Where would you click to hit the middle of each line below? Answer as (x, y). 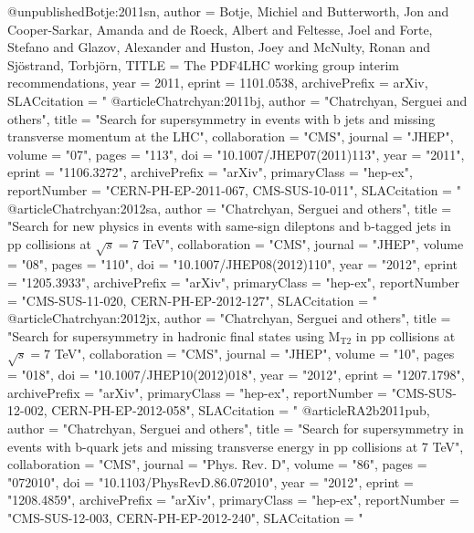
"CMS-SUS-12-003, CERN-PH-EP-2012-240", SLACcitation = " (185, 517)
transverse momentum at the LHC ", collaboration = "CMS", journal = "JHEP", (231, 136)
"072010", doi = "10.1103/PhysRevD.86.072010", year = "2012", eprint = (211, 481)
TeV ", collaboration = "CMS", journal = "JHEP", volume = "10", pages (254, 354)
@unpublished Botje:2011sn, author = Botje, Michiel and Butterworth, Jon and (228, 11)
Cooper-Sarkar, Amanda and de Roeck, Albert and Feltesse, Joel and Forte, (220, 29)
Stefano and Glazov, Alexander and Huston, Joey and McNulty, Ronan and (219, 47)
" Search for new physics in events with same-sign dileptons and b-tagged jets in (229, 226)
